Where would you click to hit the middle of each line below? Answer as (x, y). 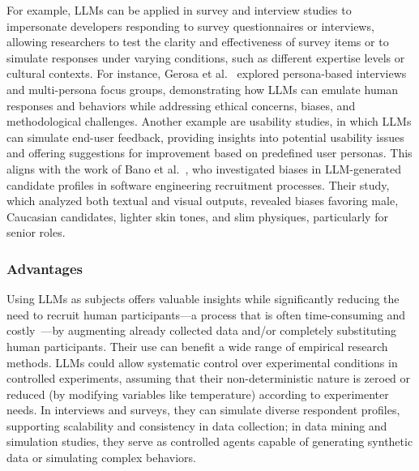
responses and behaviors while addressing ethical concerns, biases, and (181, 105)
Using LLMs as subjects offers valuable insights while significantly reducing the (203, 299)
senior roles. (36, 232)
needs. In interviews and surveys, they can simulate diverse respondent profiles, (203, 410)
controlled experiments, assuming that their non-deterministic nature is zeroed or (209, 378)
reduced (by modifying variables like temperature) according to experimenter (198, 394)
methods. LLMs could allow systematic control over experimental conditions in (202, 362)
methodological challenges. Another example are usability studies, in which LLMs (209, 121)
